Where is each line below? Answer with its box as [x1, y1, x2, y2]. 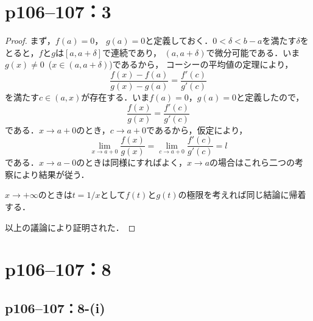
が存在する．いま [81, 90, 150, 103]
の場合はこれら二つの [209, 156, 295, 169]
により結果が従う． [13, 168, 90, 180]
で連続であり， [102, 46, 161, 58]
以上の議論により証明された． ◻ [5, 220, 136, 233]
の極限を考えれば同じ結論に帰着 [178, 188, 306, 201]
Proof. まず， [5, 34, 55, 47]
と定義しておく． [145, 34, 213, 47]
